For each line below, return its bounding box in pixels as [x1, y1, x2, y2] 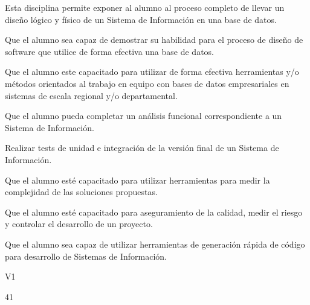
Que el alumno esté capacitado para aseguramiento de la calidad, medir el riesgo [5, 205, 303, 218]
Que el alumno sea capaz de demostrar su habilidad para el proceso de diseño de [5, 33, 303, 46]
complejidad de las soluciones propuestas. [5, 185, 158, 198]
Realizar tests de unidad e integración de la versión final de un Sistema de [5, 141, 279, 154]
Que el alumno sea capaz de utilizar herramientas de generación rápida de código [5, 237, 305, 250]
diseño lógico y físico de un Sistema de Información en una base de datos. [5, 13, 277, 25]
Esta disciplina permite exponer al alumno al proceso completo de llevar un [5, 1, 285, 13]
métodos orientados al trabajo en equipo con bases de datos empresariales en [5, 77, 289, 89]
